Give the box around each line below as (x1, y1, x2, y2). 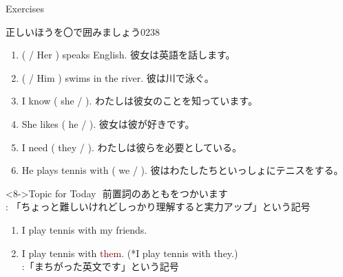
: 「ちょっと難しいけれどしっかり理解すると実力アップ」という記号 (6, 199, 311, 214)
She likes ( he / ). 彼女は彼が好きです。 (21, 116, 195, 131)
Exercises (6, 1, 44, 15)
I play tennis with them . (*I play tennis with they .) (21, 245, 238, 260)
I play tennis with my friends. (21, 222, 147, 236)
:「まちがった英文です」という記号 (21, 259, 179, 274)
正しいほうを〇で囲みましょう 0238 (6, 24, 160, 38)
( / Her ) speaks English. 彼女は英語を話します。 (21, 47, 236, 62)
